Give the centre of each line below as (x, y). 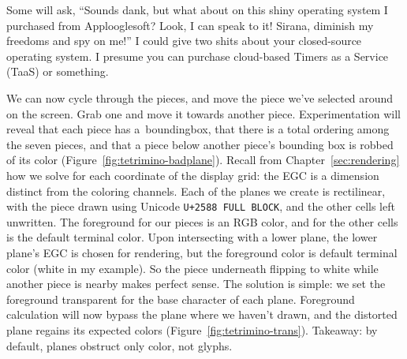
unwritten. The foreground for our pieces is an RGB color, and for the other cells (202, 221)
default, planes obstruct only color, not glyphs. (119, 345)
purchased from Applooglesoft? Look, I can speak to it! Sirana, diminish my (190, 25)
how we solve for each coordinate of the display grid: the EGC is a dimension (193, 175)
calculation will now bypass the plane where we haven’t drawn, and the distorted (202, 314)
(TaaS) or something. (58, 71)
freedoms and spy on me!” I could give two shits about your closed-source (184, 41)
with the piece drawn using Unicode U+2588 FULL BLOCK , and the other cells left (201, 206)
